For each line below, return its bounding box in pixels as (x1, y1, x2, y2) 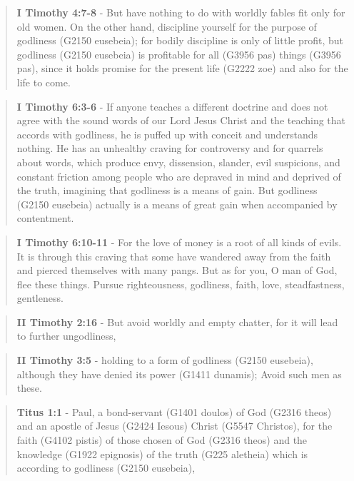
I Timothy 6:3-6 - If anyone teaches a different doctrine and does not (16, 98, 328, 113)
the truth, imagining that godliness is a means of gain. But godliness (16, 183, 318, 198)
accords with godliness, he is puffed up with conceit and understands (16, 126, 318, 141)
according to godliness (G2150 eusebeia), (16, 460, 196, 475)
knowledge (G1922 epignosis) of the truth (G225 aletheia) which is (16, 446, 308, 461)
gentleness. (16, 290, 64, 305)
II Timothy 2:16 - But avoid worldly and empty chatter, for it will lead (16, 314, 338, 329)
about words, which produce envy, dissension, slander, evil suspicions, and (16, 154, 340, 169)
